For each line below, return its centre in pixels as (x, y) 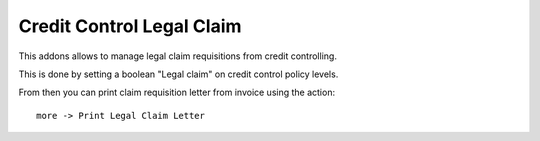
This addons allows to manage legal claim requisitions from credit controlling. (177, 56)
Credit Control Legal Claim (130, 26)
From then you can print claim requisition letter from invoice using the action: (176, 92)
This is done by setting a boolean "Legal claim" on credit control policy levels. (178, 74)
